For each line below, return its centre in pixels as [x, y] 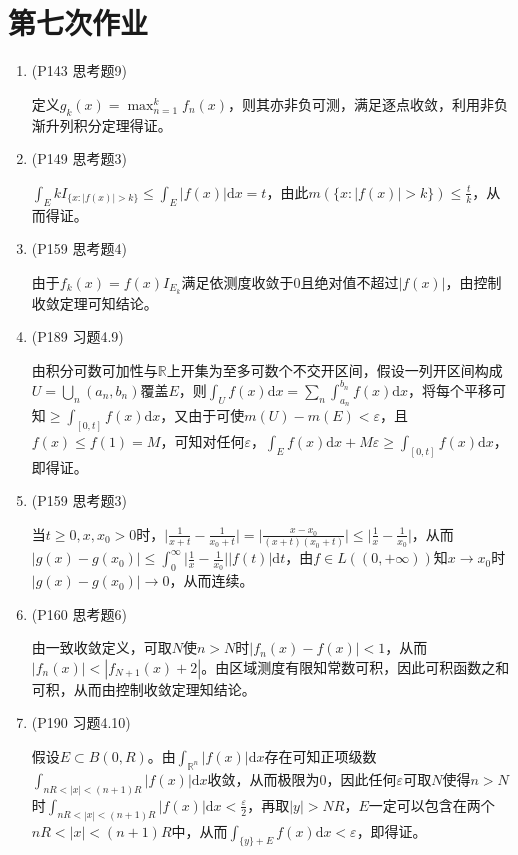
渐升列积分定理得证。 [101, 124]
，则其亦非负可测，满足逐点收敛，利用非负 [368, 103]
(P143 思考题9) [79, 70]
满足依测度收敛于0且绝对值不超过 [290, 281]
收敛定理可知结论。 [94, 302]
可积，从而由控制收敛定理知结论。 [143, 688]
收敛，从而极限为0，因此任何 [302, 778]
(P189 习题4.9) [77, 336]
